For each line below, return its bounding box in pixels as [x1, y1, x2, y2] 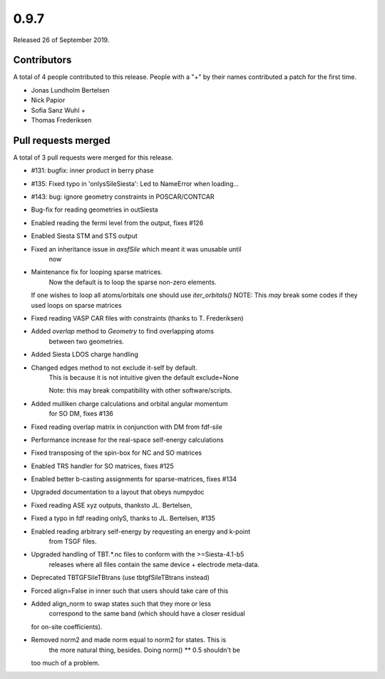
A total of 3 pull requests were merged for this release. [13, 153, 174, 162]
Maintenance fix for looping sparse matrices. [31, 268, 163, 276]
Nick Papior [31, 96, 66, 105]
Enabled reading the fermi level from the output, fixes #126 [31, 218, 204, 227]
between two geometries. [48, 337, 125, 346]
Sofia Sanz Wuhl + [31, 105, 86, 114]
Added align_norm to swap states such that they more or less [31, 599, 212, 608]
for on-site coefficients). [31, 622, 103, 631]
